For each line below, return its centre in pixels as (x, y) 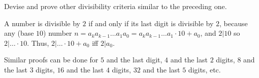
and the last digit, (134, 60)
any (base (19, 33)
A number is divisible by (42, 23)
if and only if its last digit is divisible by (151, 23)
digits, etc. (204, 69)
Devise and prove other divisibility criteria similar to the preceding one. (116, 6)
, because (234, 23)
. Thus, (38, 43)
